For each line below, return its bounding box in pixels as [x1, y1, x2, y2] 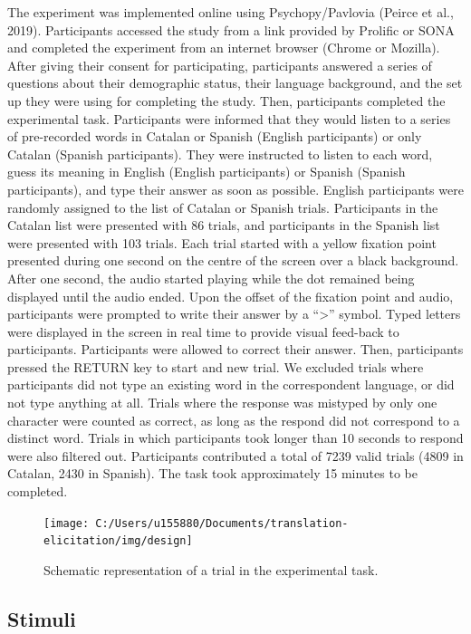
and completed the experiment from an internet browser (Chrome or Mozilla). [7, 38, 440, 57]
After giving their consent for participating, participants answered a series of [7, 55, 432, 74]
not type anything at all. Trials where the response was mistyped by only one [7, 393, 437, 412]
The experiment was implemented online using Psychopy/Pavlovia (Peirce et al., [7, 3, 454, 21]
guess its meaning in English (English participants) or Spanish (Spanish [7, 162, 406, 181]
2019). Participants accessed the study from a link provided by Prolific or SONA [7, 20, 455, 39]
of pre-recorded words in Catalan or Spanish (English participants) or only [7, 127, 422, 146]
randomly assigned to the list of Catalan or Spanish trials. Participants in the [7, 197, 438, 216]
